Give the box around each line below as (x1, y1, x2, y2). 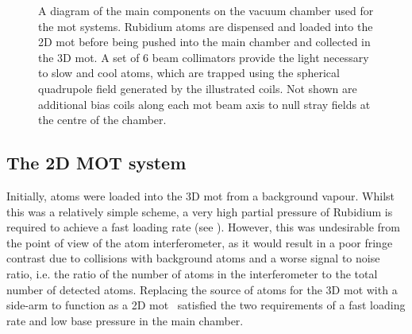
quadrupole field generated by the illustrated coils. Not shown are (38, 80, 357, 96)
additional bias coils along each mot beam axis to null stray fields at (38, 95, 371, 112)
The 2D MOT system (6, 150, 187, 175)
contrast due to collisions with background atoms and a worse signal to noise (6, 250, 380, 266)
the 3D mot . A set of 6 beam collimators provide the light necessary (38, 49, 369, 65)
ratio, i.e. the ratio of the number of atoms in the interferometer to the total (6, 265, 378, 282)
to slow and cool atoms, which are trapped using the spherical (38, 64, 340, 81)
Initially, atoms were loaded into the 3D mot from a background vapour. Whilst (6, 187, 395, 204)
